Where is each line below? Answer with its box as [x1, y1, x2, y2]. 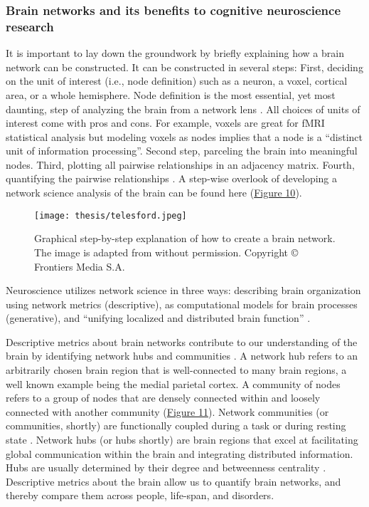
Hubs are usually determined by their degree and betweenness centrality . [6, 460, 326, 475]
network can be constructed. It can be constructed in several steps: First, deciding [6, 59, 363, 74]
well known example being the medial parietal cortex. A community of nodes [6, 376, 341, 391]
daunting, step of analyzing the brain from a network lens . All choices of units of [6, 101, 360, 116]
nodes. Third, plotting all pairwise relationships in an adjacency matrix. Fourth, [6, 157, 355, 172]
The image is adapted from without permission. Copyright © [34, 244, 299, 259]
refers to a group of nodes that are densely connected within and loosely [6, 390, 321, 405]
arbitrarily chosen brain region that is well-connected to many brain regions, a [6, 362, 347, 377]
